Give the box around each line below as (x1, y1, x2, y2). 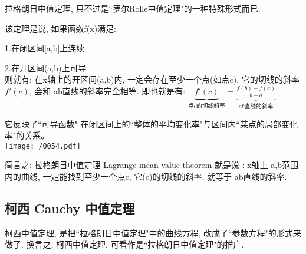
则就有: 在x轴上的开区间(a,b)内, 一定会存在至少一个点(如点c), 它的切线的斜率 (5, 73, 300, 85)
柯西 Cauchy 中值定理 (5, 199, 135, 217)
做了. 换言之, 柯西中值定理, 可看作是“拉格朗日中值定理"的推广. (5, 238, 244, 250)
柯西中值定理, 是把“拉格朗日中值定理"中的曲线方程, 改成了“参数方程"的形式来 (5, 226, 301, 239)
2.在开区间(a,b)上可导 (5, 61, 87, 74)
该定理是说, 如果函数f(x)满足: (5, 22, 117, 34)
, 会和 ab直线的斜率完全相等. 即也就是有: (29, 85, 186, 97)
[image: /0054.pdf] (5, 141, 81, 150)
